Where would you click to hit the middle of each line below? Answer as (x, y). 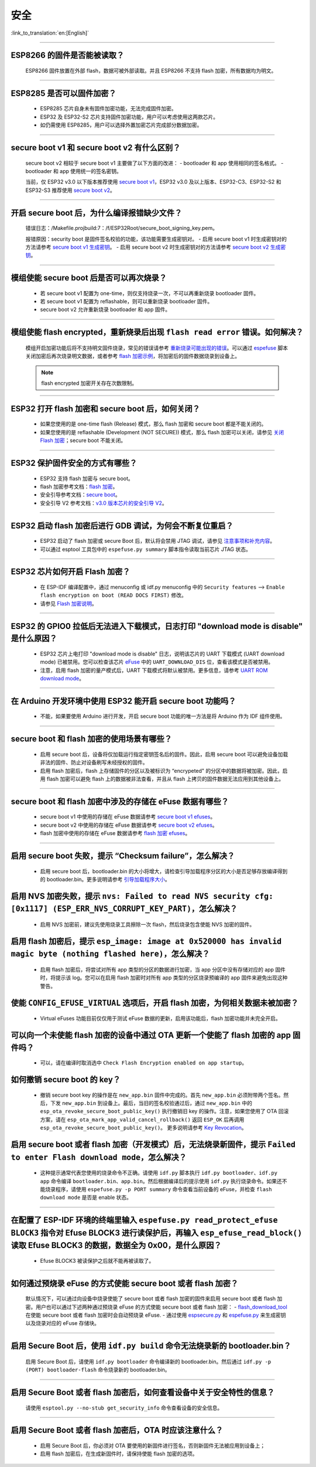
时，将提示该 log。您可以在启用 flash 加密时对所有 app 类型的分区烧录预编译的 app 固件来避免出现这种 (164, 978)
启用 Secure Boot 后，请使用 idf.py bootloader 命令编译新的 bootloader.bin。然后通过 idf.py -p (148, 1361)
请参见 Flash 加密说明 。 (69, 603)
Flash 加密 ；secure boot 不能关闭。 (83, 441)
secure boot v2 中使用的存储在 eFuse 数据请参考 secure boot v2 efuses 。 (129, 825)
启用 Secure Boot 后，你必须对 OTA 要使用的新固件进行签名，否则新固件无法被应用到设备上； (153, 1446)
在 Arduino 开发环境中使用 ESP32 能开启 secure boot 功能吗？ (123, 701)
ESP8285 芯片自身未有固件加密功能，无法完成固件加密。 (108, 109)
